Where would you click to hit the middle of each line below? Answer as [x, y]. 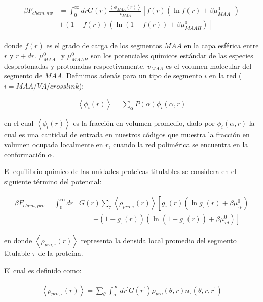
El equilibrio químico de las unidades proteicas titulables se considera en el [120, 171]
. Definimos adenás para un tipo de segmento [132, 76]
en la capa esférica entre [221, 45]
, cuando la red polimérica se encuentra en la [178, 144]
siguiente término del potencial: [53, 181]
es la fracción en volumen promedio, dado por [144, 123]
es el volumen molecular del [209, 66]
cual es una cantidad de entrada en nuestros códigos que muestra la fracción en [127, 134]
